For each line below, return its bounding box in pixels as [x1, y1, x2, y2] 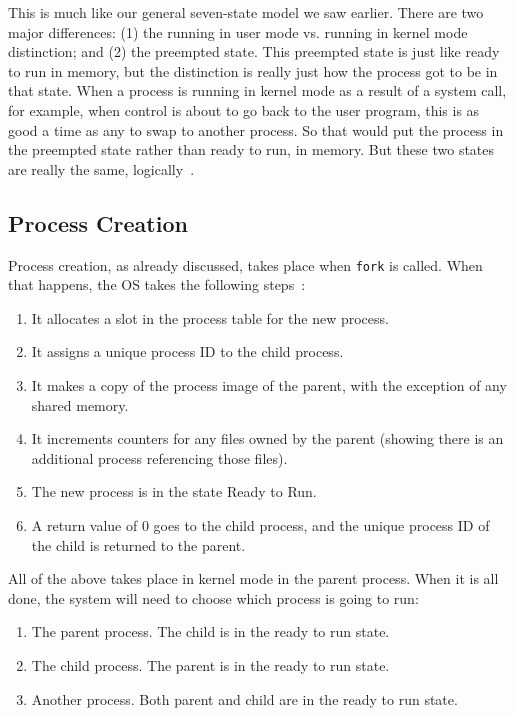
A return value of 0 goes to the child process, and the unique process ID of [31, 514, 490, 535]
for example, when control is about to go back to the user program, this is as [8, 99, 480, 120]
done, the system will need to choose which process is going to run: [8, 587, 419, 608]
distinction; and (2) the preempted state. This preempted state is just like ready [8, 41, 500, 62]
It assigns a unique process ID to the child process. [31, 341, 344, 362]
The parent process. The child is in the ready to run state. [31, 621, 390, 642]
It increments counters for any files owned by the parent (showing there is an [31, 428, 504, 449]
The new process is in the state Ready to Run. [31, 481, 317, 502]
